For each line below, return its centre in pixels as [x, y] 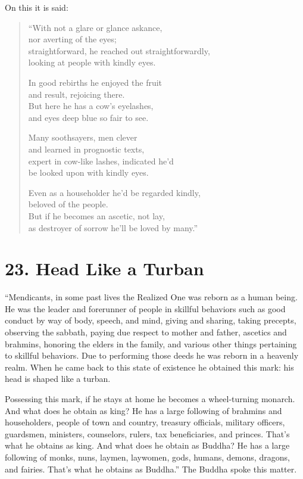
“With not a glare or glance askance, [95, 27]
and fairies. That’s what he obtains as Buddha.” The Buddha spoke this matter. [151, 469]
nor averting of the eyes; [72, 39]
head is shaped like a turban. [58, 379]
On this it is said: [37, 7]
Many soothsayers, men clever [83, 137]
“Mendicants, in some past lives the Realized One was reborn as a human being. [151, 297]
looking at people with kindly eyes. [92, 62]
